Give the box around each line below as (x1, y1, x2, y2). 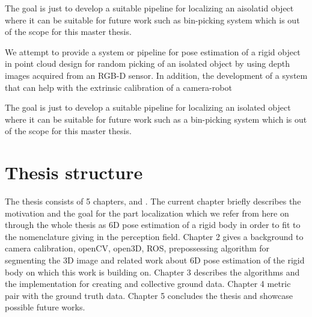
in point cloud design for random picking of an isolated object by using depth (5, 57, 290, 70)
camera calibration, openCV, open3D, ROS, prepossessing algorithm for (5, 242, 269, 254)
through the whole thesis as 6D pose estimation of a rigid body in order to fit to (5, 218, 301, 231)
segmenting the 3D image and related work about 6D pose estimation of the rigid (5, 254, 305, 266)
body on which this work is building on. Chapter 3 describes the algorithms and (5, 265, 300, 278)
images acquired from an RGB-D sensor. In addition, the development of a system (5, 69, 308, 81)
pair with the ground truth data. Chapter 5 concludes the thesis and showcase (5, 289, 293, 301)
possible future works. (5, 301, 85, 313)
